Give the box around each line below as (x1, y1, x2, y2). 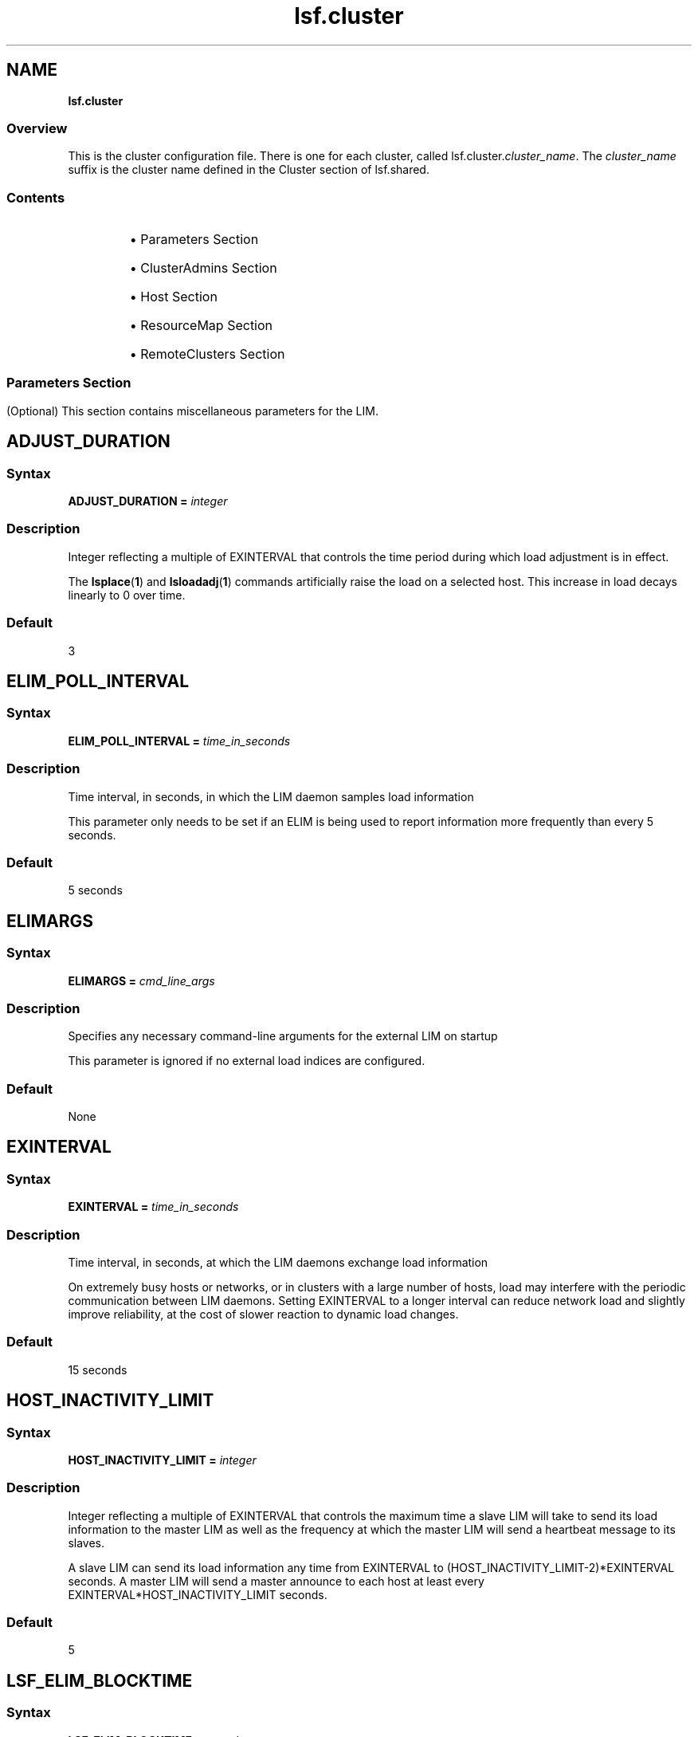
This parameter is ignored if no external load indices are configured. (68, 1054, 425, 1068)
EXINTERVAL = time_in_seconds (68, 1200, 239, 1214)
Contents (6, 189, 65, 206)
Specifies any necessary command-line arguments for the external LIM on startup (68, 1029, 498, 1043)
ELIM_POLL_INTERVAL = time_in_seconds (68, 733, 291, 748)
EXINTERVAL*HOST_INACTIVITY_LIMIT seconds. (68, 1587, 327, 1601)
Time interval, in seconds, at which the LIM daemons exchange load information (68, 1255, 488, 1269)
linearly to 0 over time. (68, 588, 186, 602)
